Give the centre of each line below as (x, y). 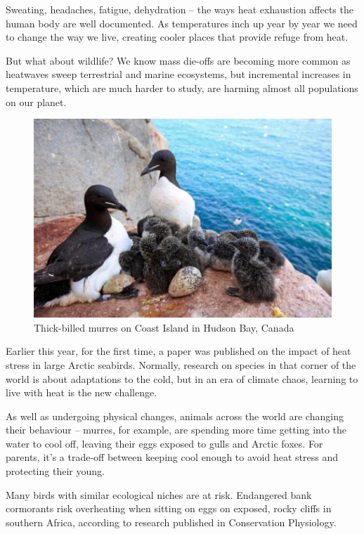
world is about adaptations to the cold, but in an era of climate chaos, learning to (182, 378)
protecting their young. (55, 471)
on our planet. (36, 102)
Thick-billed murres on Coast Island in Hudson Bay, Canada (164, 327)
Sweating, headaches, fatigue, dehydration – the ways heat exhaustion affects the (180, 9)
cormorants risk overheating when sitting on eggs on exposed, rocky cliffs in (169, 508)
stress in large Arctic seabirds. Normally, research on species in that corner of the (181, 364)
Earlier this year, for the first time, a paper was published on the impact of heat (178, 351)
